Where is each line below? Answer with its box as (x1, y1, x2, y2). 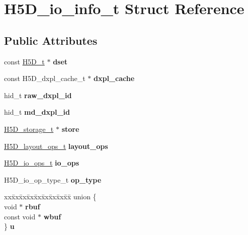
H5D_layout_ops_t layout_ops (4, 140, 108, 151)
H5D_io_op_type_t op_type (4, 174, 102, 185)
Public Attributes (4, 32, 98, 48)
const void (4, 211, 36, 221)
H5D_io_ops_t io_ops (4, 158, 79, 168)
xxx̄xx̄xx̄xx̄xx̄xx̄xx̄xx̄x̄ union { (4, 191, 97, 202)
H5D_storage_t (4, 123, 54, 134)
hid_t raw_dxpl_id (4, 90, 72, 100)
